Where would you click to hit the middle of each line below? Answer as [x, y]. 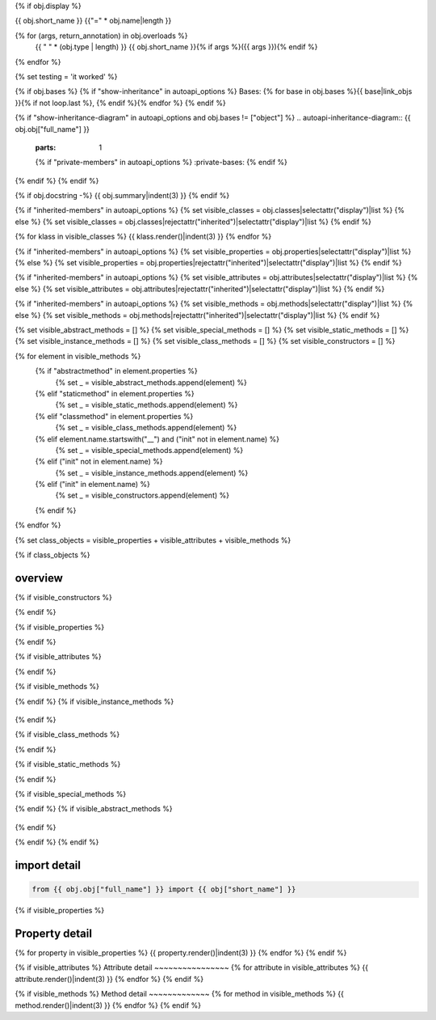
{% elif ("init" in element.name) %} [93, 485]
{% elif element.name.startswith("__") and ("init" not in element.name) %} [157, 439]
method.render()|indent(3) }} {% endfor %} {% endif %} [108, 1005]
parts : [46, 147]
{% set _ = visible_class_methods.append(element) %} [146, 428]
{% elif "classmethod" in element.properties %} [114, 416]
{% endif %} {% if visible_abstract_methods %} [94, 809]
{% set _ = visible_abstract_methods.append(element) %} [151, 382]
